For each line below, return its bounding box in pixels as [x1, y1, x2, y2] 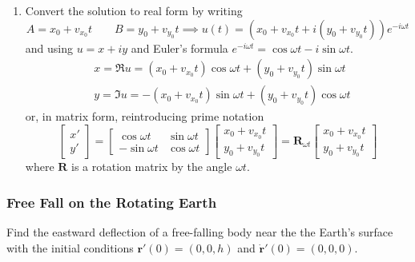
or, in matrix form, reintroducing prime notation [25, 108, 264, 125]
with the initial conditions [6, 239, 134, 256]
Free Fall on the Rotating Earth [6, 192, 217, 212]
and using [25, 39, 74, 56]
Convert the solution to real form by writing [25, 2, 243, 18]
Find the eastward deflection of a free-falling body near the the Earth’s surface [6, 224, 393, 240]
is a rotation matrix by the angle [71, 158, 232, 175]
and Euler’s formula [131, 39, 228, 56]
